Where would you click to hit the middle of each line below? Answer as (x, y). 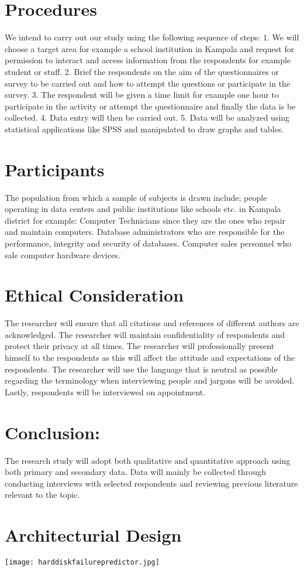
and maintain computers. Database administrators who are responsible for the (145, 232)
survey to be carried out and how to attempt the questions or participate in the (148, 83)
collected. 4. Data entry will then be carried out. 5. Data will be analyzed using (147, 117)
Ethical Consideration (94, 295)
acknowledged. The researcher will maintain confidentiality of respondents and (145, 334)
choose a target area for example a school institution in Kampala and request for (150, 48)
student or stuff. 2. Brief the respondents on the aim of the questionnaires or (142, 71)
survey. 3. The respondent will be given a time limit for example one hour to (142, 95)
